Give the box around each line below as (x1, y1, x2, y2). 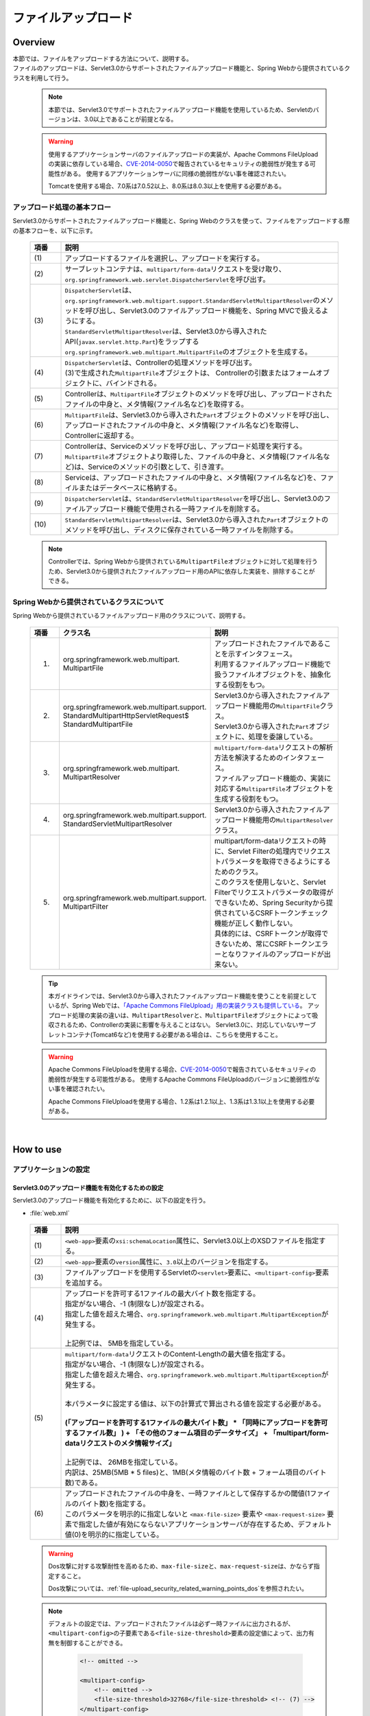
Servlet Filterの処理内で (227, 846, 304, 856)
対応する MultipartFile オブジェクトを (214, 783, 334, 793)
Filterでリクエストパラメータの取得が (214, 888, 334, 897)
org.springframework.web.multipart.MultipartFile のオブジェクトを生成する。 (64, 347, 312, 356)
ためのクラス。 (214, 867, 263, 877)
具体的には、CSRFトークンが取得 (214, 929, 322, 938)
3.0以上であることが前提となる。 (84, 115, 177, 124)
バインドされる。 (106, 378, 161, 388)
